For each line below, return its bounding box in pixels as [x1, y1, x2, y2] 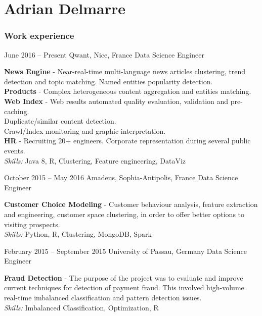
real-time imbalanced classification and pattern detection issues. [4, 292, 202, 303]
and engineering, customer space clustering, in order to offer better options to [4, 208, 245, 219]
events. [4, 145, 25, 155]
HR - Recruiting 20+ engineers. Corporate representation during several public [4, 135, 251, 146]
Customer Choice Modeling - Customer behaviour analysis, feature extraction [4, 199, 258, 209]
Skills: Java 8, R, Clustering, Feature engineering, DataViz [4, 155, 186, 166]
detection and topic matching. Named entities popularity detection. [4, 76, 213, 86]
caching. [4, 106, 29, 116]
